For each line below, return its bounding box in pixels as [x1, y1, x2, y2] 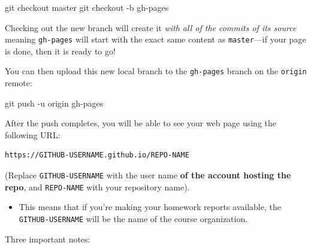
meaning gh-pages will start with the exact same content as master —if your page [5, 33, 306, 45]
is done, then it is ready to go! [5, 44, 116, 57]
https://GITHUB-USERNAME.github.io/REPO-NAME [5, 151, 189, 160]
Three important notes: [5, 232, 90, 245]
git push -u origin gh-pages [5, 96, 104, 109]
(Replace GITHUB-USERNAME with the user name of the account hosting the [5, 169, 291, 181]
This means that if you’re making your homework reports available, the [19, 201, 281, 213]
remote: [5, 77, 32, 89]
